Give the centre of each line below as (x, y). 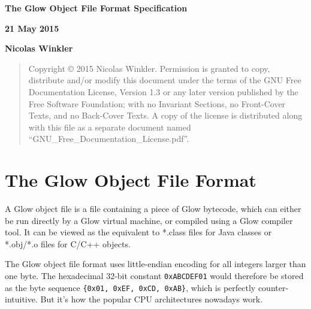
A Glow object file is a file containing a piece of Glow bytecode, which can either (153, 209)
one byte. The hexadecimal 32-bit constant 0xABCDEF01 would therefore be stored (154, 276)
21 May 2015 (32, 28)
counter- (273, 287)
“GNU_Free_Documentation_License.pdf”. (109, 139)
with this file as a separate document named (110, 127)
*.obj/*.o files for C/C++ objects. (68, 243)
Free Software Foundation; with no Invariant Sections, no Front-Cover (157, 103)
